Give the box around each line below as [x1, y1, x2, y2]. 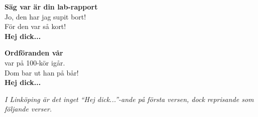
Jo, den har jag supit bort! [5, 11, 86, 21]
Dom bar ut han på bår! [5, 67, 79, 77]
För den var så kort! [5, 21, 66, 31]
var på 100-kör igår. [5, 57, 65, 67]
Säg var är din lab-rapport [5, 1, 98, 11]
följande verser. [5, 103, 52, 114]
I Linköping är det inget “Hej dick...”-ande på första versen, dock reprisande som [5, 93, 254, 104]
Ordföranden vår [5, 47, 63, 58]
